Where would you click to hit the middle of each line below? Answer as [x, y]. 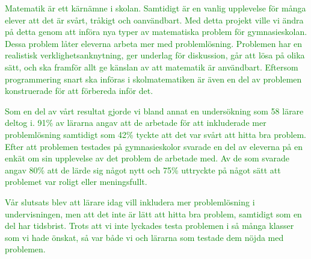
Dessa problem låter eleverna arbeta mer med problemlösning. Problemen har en [154, 43]
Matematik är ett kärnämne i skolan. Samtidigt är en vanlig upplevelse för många [155, 8]
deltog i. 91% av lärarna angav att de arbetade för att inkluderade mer [136, 123]
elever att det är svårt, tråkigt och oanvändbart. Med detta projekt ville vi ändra [154, 20]
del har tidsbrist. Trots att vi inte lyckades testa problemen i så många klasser [149, 226]
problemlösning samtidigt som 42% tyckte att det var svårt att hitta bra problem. [155, 134]
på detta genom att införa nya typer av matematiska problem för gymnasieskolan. [156, 32]
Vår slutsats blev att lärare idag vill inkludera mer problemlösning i [130, 201]
